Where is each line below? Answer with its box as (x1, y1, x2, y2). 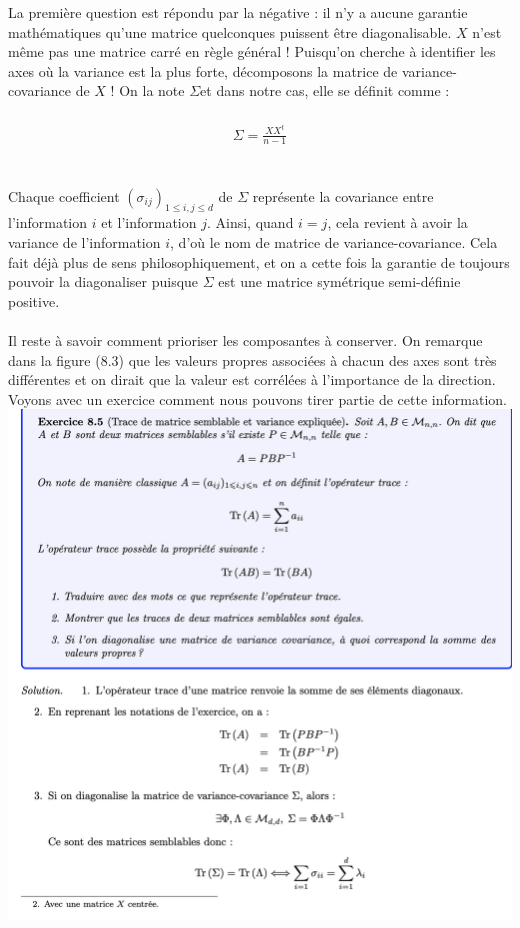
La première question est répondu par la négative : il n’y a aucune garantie (8, 2, 468, 22)
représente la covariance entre (252, 185, 434, 206)
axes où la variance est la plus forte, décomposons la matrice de (8, 60, 398, 81)
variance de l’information (8, 232, 161, 253)
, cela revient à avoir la (327, 212, 468, 233)
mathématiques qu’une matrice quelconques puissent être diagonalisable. (8, 21, 452, 42)
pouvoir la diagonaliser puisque (8, 271, 199, 292)
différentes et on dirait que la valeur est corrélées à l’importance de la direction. (8, 369, 496, 390)
